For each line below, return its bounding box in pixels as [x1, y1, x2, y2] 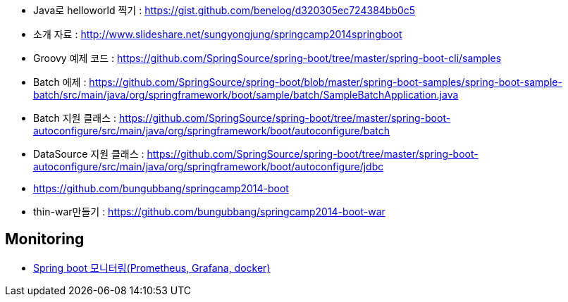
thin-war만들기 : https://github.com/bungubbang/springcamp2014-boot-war [33, 206, 385, 218]
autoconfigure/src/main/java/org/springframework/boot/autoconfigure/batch [33, 125, 390, 137]
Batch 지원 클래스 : [33, 112, 116, 124]
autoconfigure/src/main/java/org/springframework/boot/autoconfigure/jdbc [33, 161, 384, 172]
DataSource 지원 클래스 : [33, 148, 144, 160]
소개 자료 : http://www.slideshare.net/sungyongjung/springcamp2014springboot [33, 28, 402, 40]
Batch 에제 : [33, 76, 87, 88]
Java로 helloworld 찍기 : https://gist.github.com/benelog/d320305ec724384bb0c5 [33, 4, 416, 16]
